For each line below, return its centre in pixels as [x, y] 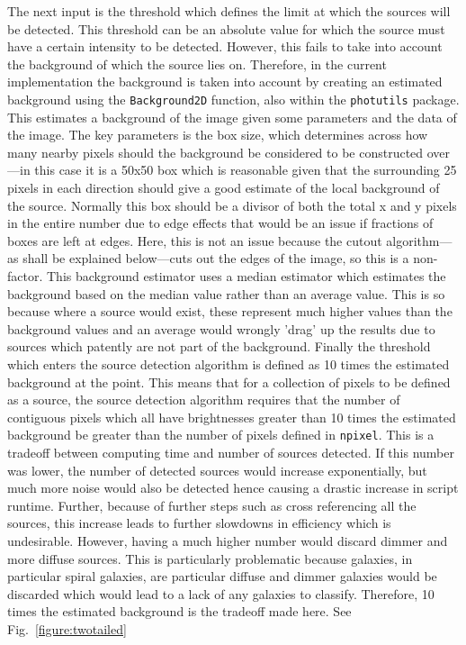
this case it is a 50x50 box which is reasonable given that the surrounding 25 [246, 170]
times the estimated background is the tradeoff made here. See [179, 611]
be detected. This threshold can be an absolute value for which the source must [226, 28]
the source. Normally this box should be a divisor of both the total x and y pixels [232, 205]
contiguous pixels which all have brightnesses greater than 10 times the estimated [232, 417]
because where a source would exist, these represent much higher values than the [230, 311]
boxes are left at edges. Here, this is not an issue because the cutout [195, 240]
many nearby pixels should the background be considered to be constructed [215, 152]
